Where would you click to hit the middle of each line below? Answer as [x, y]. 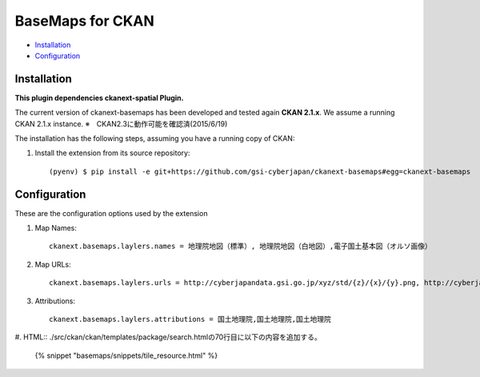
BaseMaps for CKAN [85, 21]
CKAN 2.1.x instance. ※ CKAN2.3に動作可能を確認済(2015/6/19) [121, 123]
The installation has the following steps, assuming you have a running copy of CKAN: [155, 138]
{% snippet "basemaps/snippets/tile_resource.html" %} [126, 355]
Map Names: [56, 228]
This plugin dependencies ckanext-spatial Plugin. [99, 98]
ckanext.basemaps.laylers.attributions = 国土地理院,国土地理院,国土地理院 [190, 319]
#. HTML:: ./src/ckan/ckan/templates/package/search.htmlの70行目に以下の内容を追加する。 [168, 337]
